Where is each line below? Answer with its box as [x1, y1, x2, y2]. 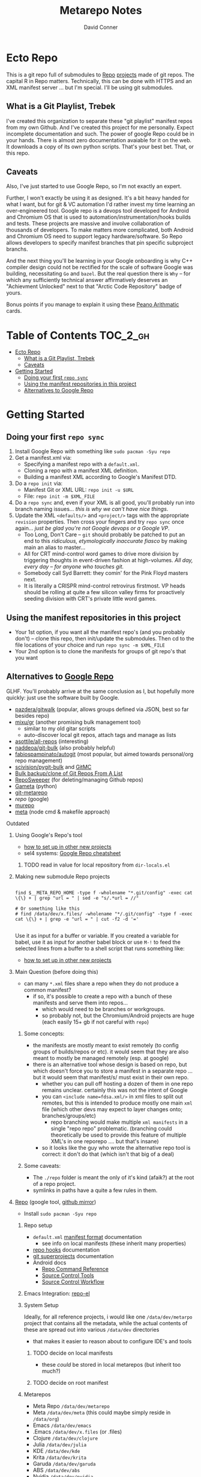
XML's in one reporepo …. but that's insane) [50, 1137, 159, 1145]
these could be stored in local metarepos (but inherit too [41, 1361, 181, 1368]
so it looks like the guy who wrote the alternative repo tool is [41, 1144, 191, 1151]
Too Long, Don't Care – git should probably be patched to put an [23, 531, 185, 538]
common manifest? [23, 986, 71, 993]
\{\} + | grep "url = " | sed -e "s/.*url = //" [14, 895, 139, 901]
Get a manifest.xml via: [14, 454, 72, 462]
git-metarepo [14, 789, 48, 796]
